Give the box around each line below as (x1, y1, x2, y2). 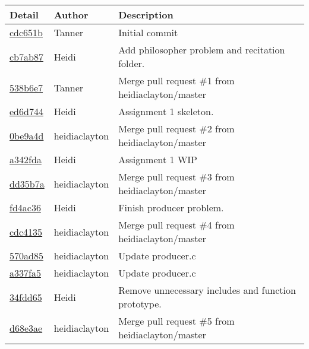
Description (118, 8, 174, 21)
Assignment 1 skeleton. (118, 104, 214, 118)
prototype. (118, 297, 162, 310)
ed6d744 (10, 104, 43, 118)
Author (53, 8, 89, 21)
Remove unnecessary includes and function (118, 283, 296, 297)
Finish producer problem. (118, 201, 224, 214)
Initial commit (118, 26, 178, 39)
